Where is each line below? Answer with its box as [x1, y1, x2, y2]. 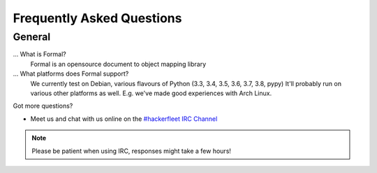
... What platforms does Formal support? [13, 69, 129, 78]
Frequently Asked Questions [13, 10, 182, 26]
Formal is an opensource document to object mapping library [30, 60, 207, 68]
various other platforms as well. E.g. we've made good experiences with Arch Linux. [30, 89, 272, 97]
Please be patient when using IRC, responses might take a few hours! [31, 147, 232, 155]
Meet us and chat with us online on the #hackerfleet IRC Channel [30, 115, 218, 123]
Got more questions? [13, 101, 73, 110]
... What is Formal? [13, 50, 66, 58]
